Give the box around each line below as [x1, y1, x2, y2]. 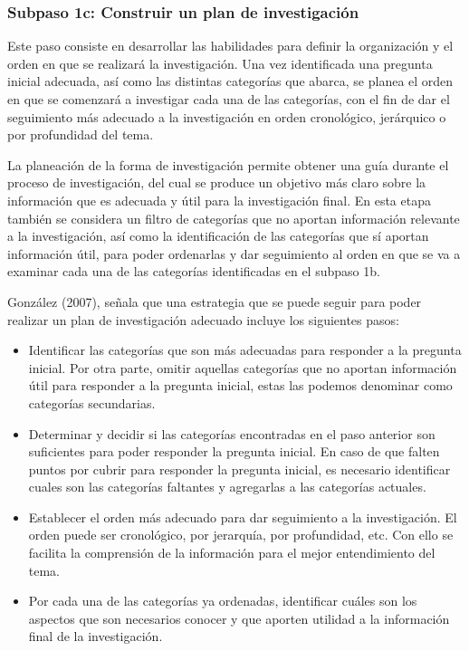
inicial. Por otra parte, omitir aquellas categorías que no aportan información [28, 358, 457, 377]
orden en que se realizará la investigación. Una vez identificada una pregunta [7, 53, 433, 72]
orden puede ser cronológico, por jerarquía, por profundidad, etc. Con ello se [28, 525, 454, 544]
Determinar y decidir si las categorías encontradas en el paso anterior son [28, 424, 435, 443]
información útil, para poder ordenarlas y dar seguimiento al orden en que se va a [7, 244, 461, 263]
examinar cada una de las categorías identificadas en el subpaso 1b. [7, 262, 380, 281]
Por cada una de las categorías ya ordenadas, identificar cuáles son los [28, 591, 417, 610]
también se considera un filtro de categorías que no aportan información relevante [7, 208, 460, 227]
